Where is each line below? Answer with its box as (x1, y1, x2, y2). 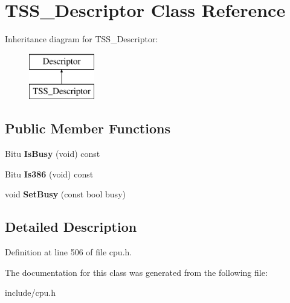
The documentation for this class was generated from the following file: (5, 266, 268, 278)
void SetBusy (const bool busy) (5, 188, 126, 200)
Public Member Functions (5, 119, 170, 138)
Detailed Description (5, 217, 137, 236)
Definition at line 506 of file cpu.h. (5, 246, 132, 258)
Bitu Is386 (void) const (5, 167, 94, 180)
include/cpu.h (5, 286, 56, 299)
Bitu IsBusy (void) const (5, 147, 100, 160)
